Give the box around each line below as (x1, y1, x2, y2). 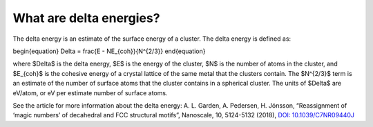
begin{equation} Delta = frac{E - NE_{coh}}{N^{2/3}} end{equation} (12, 47, 206, 55)
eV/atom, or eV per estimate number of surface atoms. (12, 88, 168, 97)
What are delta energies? (12, 10, 160, 26)
